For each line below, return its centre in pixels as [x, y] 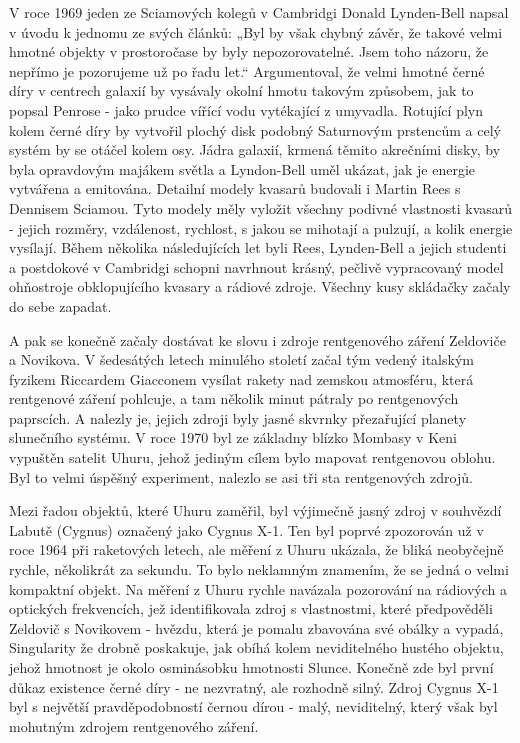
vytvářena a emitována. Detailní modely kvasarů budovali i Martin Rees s [235, 188]
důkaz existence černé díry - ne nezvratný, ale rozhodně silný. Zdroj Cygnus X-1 [254, 686]
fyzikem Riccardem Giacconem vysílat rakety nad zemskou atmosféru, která [241, 378]
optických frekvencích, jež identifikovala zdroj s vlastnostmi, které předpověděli [251, 608]
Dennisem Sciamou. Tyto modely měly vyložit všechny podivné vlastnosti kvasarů [261, 207]
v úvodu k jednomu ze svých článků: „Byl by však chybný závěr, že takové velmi [256, 31]
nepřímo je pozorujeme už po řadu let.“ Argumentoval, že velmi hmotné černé [247, 70]
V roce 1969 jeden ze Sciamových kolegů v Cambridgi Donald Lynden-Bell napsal [259, 12]
